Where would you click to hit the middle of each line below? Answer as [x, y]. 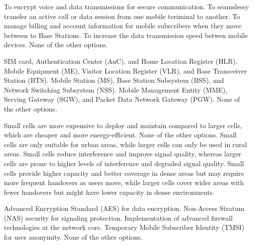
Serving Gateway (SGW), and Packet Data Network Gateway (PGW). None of [122, 99]
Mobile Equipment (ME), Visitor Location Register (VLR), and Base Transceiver [126, 70]
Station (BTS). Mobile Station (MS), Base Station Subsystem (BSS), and [114, 80]
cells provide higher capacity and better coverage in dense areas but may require [124, 173]
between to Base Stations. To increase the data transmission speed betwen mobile [126, 35]
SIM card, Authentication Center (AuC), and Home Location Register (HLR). [121, 61]
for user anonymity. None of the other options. [73, 237]
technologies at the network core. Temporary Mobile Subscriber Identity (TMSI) [124, 227]
